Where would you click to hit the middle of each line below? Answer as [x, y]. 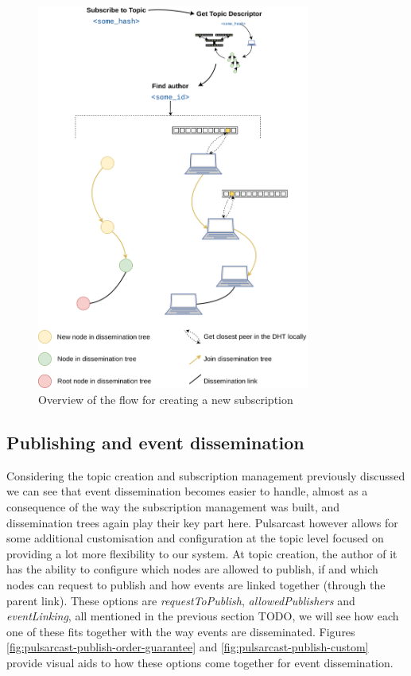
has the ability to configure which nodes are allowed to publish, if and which [192, 569]
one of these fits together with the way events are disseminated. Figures [181, 631]
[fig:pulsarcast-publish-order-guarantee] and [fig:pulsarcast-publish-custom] [188, 647]
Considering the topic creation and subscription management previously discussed [206, 475]
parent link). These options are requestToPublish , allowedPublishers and [181, 600]
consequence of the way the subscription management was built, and [173, 506]
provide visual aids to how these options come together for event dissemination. [200, 662]
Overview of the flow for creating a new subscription [166, 399]
